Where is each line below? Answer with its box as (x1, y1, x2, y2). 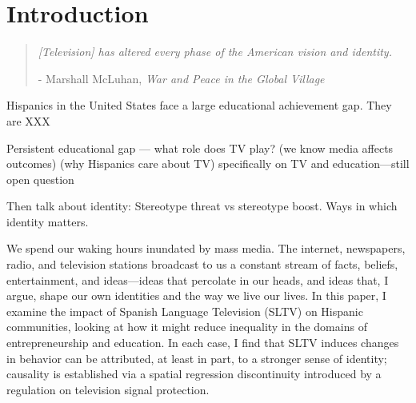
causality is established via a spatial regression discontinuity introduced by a (6, 365, 382, 382)
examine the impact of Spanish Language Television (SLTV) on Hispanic (6, 302, 363, 319)
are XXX (6, 112, 50, 129)
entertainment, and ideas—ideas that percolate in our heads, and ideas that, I (6, 271, 389, 288)
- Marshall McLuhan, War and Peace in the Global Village (38, 70, 325, 86)
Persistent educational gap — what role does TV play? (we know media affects (6, 139, 394, 156)
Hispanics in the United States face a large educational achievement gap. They (6, 97, 392, 114)
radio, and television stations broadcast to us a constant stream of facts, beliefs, (6, 256, 398, 273)
